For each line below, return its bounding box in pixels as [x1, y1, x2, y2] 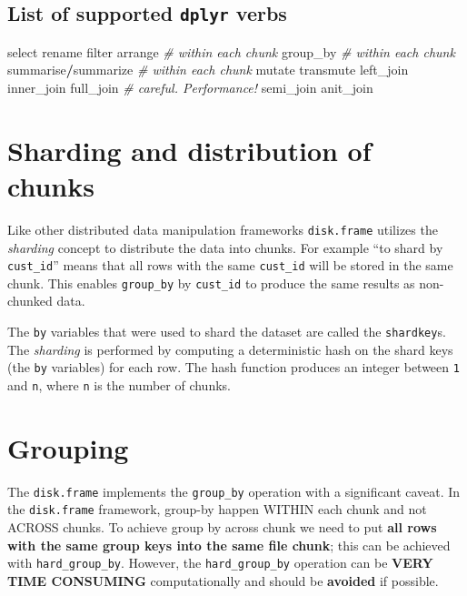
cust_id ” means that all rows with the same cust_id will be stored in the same [7, 256, 453, 275]
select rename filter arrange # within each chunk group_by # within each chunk [7, 42, 455, 61]
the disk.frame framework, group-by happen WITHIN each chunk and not [7, 500, 427, 519]
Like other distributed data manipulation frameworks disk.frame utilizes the [7, 219, 438, 238]
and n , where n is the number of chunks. [7, 375, 231, 394]
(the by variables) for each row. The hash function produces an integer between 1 [7, 358, 460, 377]
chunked [7, 291, 53, 310]
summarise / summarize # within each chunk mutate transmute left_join [7, 60, 409, 79]
